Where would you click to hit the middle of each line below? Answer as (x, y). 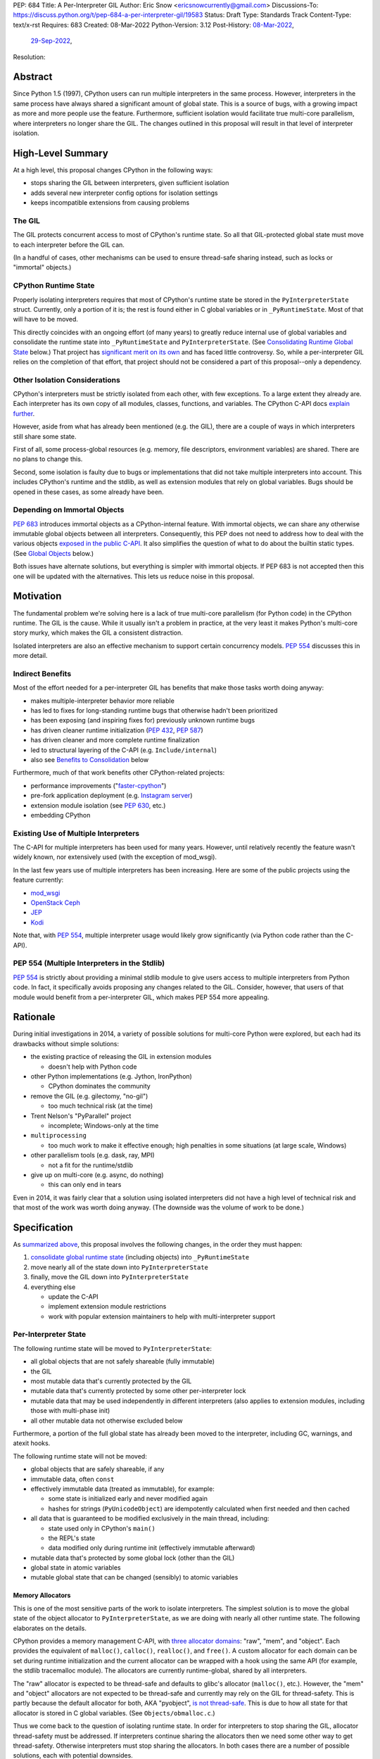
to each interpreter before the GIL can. (69, 245)
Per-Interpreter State (50, 1335)
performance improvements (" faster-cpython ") (99, 785)
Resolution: (29, 57)
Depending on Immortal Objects (69, 510)
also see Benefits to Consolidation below (90, 760)
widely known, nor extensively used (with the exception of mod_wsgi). (115, 857)
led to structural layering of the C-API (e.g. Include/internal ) (124, 750)
